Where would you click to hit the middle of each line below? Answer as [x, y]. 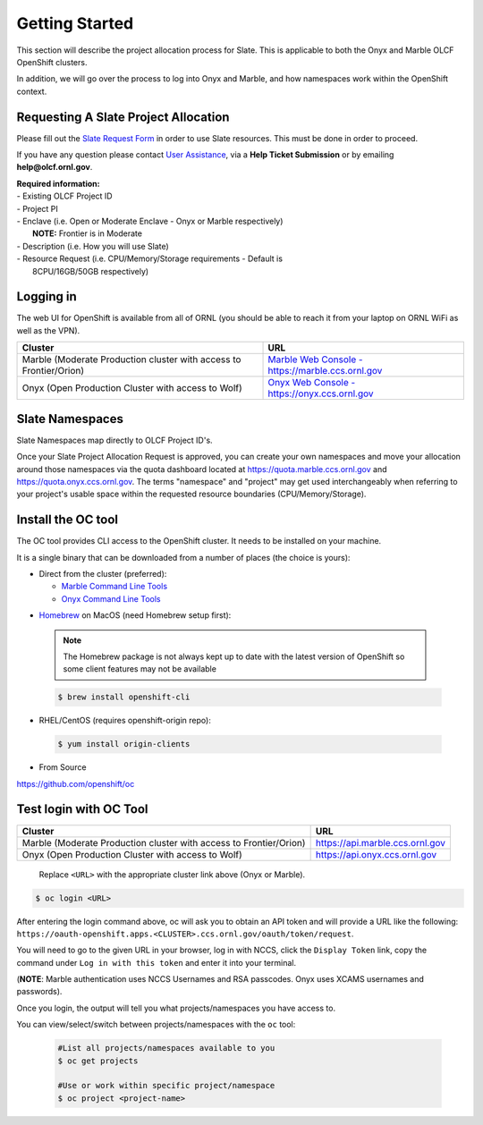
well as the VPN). [48, 330]
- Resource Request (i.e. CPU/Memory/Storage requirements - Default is [150, 258]
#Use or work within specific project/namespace [166, 1086]
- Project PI [37, 208]
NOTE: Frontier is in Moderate [88, 233]
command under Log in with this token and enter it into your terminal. [157, 962]
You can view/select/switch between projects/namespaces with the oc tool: [156, 1025]
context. [32, 91]
